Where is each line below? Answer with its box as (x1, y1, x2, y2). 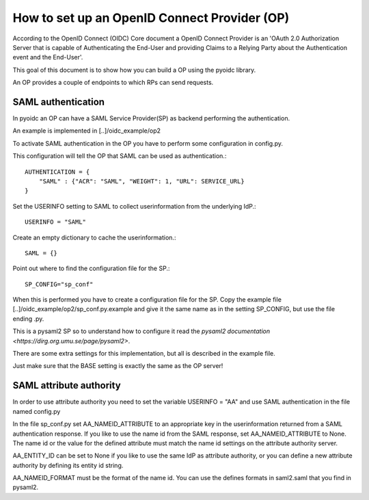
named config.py (12, 407, 61, 415)
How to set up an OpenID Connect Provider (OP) (12, 10, 290, 25)
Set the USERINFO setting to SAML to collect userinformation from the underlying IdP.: (12, 202, 256, 210)
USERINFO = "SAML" (25, 218, 87, 226)
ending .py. (12, 315, 44, 323)
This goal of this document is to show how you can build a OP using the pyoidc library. (12, 66, 256, 74)
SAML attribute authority (12, 380, 121, 391)
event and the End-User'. (12, 53, 83, 62)
